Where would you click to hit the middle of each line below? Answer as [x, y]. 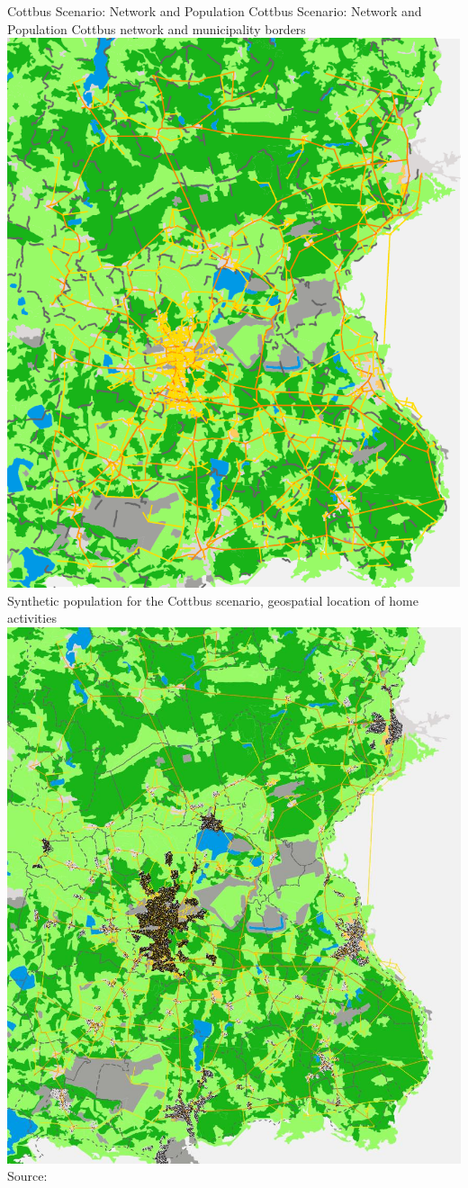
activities [32, 618]
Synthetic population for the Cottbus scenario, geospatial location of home [213, 600]
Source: [27, 1176]
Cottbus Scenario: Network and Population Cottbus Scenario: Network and [215, 11]
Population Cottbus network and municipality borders [157, 28]
